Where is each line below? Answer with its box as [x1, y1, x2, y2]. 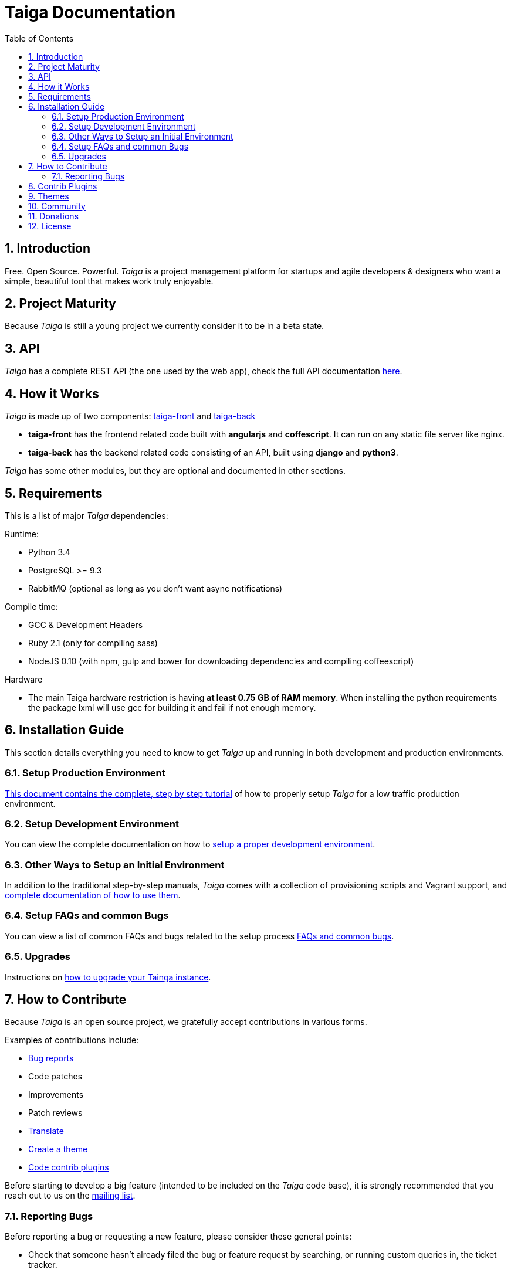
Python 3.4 [28, 546, 70, 557]
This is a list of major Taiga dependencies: [5, 510, 168, 521]
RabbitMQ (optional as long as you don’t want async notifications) [28, 583, 283, 593]
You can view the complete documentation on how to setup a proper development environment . [5, 839, 375, 850]
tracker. [28, 1260, 57, 1270]
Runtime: [5, 528, 39, 539]
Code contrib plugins [28, 1162, 109, 1173]
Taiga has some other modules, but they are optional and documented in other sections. [5, 466, 346, 476]
